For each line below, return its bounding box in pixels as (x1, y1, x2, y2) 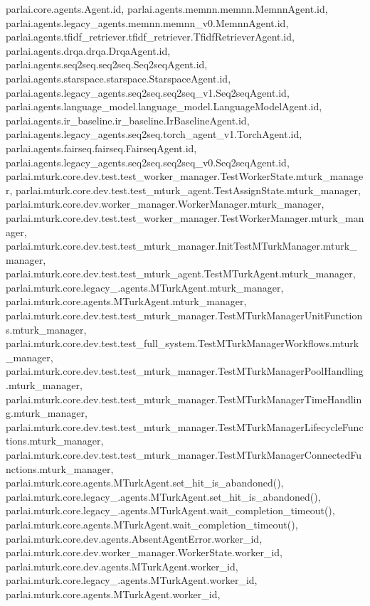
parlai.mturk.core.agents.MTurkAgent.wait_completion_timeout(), (6, 516, 298, 531)
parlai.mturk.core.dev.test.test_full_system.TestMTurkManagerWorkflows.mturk (6, 336, 359, 351)
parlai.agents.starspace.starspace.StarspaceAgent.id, (6, 70, 231, 85)
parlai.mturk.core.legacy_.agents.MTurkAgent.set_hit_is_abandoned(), (6, 489, 321, 504)
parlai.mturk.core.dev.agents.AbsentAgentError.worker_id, (6, 531, 263, 546)
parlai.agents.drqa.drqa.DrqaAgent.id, (6, 43, 171, 58)
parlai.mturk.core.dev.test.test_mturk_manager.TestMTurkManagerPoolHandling (6, 363, 364, 378)
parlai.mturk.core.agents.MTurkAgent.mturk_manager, (6, 294, 247, 309)
